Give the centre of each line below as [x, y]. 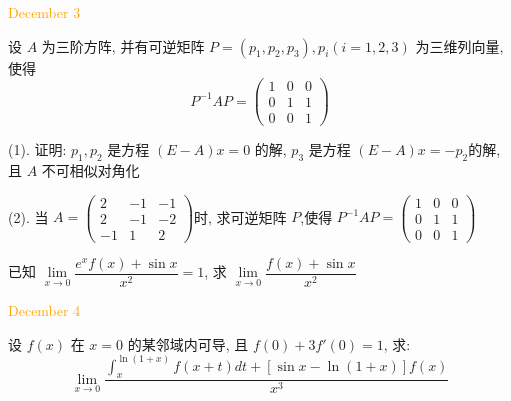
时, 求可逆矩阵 [240, 216]
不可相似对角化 [90, 170]
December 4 [44, 309]
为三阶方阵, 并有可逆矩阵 [123, 45]
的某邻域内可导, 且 [188, 343]
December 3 [44, 12]
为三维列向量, [459, 45]
